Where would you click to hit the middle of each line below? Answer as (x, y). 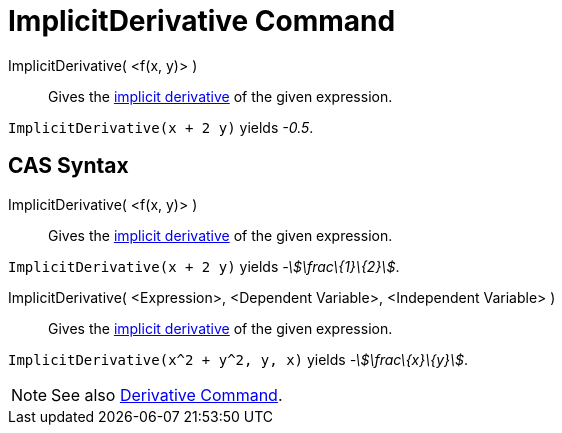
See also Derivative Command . (167, 394)
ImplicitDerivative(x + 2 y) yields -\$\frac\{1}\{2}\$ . (204, 266)
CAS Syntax (68, 166)
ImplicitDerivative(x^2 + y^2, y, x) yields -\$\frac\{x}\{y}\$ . (238, 359)
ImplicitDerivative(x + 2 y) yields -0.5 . (161, 127)
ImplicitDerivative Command (202, 21)
